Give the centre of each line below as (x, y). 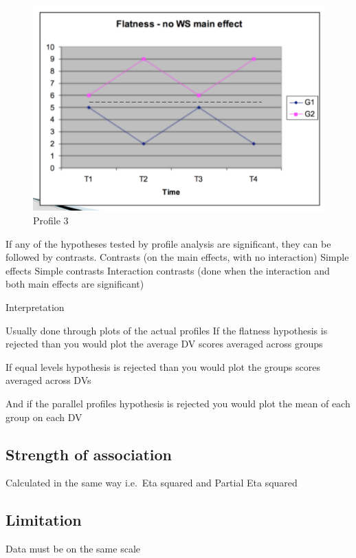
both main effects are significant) (75, 284)
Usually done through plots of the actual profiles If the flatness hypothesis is (167, 330)
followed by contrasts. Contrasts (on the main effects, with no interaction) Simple (177, 257)
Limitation (44, 520)
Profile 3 (51, 220)
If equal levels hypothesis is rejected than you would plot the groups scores (163, 366)
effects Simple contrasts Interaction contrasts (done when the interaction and (168, 270)
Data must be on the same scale (73, 549)
